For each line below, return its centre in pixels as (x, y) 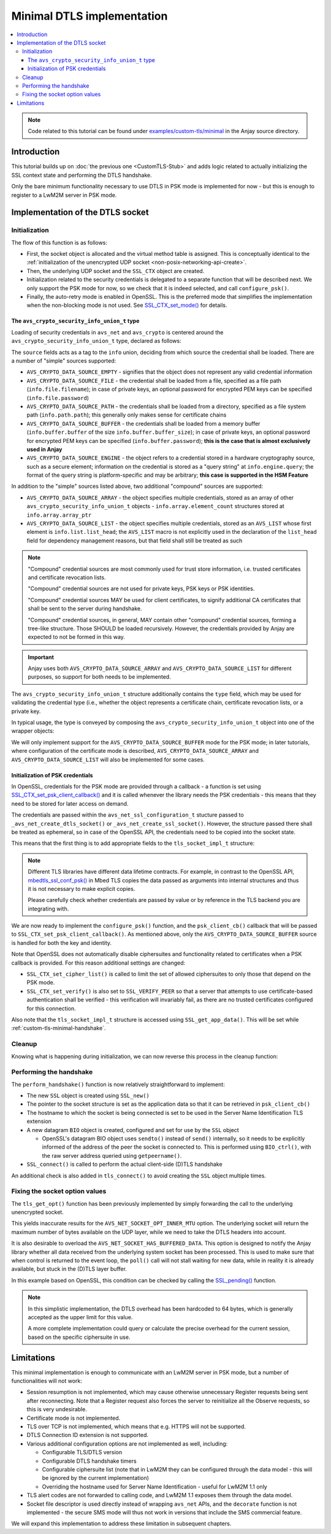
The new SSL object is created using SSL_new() (88, 1096)
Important (41, 657)
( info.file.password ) (58, 398)
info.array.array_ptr (59, 515)
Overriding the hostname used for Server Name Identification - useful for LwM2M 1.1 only (155, 1486)
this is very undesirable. (57, 1409)
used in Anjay (44, 449)
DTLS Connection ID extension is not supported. (88, 1435)
